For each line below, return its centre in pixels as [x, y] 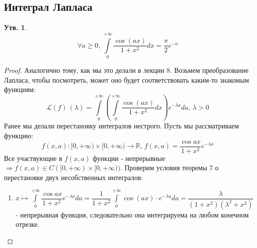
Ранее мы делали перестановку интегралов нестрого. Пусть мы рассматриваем [121, 126]
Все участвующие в [33, 158]
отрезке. [28, 224]
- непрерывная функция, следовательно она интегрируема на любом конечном [132, 214]
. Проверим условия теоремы [164, 168]
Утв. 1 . [15, 27]
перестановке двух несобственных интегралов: [73, 177]
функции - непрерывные [129, 158]
